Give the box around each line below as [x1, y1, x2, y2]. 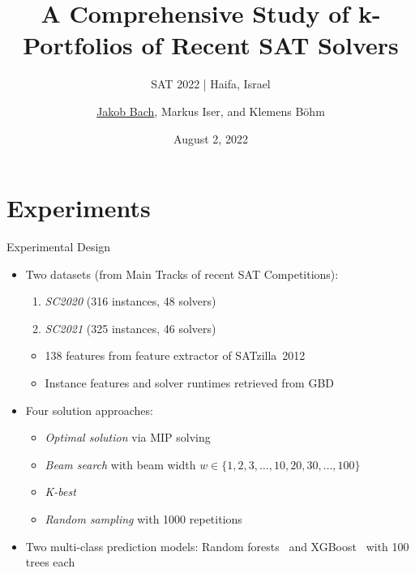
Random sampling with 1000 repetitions [45, 510, 242, 527]
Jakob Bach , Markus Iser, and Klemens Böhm [96, 102, 325, 119]
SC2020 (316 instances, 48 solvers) [45, 293, 216, 310]
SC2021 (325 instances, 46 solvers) [45, 319, 216, 336]
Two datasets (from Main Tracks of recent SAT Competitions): [25, 265, 339, 282]
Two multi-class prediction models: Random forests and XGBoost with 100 [25, 537, 409, 554]
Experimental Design [6, 238, 111, 255]
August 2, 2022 [173, 130, 248, 147]
